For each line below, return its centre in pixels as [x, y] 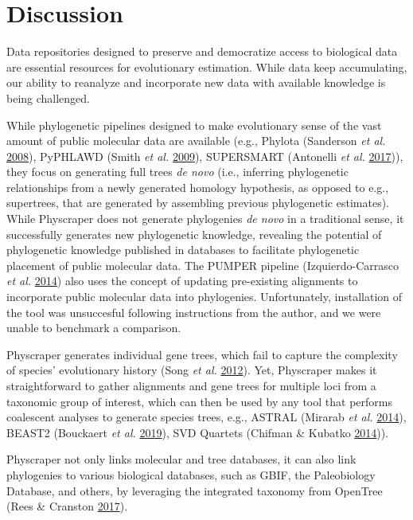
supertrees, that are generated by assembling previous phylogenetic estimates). [198, 203]
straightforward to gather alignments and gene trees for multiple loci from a [191, 385]
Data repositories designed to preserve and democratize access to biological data [202, 51]
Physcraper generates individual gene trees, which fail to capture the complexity [202, 354]
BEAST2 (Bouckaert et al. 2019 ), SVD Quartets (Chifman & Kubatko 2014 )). [198, 432]
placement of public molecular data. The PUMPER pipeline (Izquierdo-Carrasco [203, 265]
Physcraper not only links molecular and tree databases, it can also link [181, 459]
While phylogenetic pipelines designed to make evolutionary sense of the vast [194, 125]
